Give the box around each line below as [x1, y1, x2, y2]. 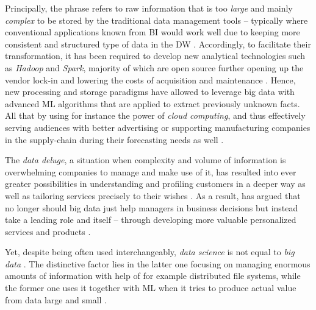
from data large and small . [5, 293, 107, 306]
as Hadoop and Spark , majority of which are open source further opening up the [5, 61, 304, 74]
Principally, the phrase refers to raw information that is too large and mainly [5, 2, 293, 14]
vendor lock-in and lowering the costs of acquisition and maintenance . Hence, [5, 73, 296, 86]
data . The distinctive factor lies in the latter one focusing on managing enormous [5, 257, 311, 270]
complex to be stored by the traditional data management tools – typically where [5, 13, 308, 26]
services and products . [5, 225, 91, 238]
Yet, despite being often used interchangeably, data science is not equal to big [5, 245, 295, 258]
